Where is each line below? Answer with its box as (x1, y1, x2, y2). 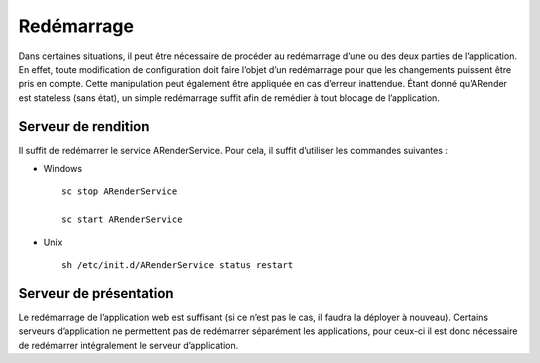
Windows (43, 163, 83, 175)
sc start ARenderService (61, 214, 183, 225)
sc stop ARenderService (61, 186, 178, 197)
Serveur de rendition (18, 118, 150, 135)
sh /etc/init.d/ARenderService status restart (61, 259, 294, 270)
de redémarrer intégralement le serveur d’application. (18, 339, 239, 351)
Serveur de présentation (18, 285, 174, 302)
